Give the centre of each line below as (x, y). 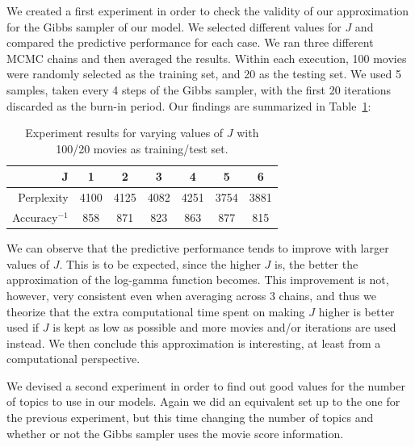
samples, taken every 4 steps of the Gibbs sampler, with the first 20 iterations (199, 89)
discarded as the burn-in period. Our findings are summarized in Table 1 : (189, 105)
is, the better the (316, 263)
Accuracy (35, 217)
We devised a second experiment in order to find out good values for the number (206, 385)
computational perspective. (73, 359)
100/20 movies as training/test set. (142, 148)
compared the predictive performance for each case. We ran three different (190, 42)
